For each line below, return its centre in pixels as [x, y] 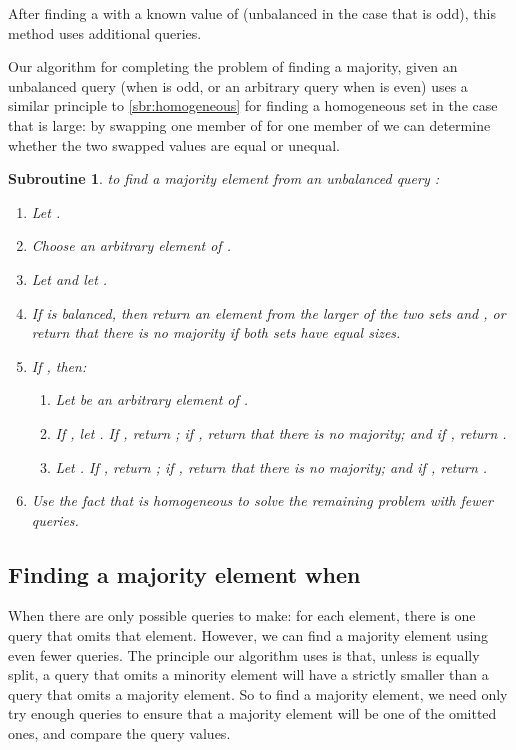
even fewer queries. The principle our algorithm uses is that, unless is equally [244, 654]
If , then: [59, 365]
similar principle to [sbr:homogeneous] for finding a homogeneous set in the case [253, 105]
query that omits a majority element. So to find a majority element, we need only [258, 693]
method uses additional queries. [105, 32]
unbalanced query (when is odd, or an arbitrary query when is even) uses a [238, 85]
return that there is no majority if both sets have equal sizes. [216, 332]
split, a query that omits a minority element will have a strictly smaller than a [248, 674]
